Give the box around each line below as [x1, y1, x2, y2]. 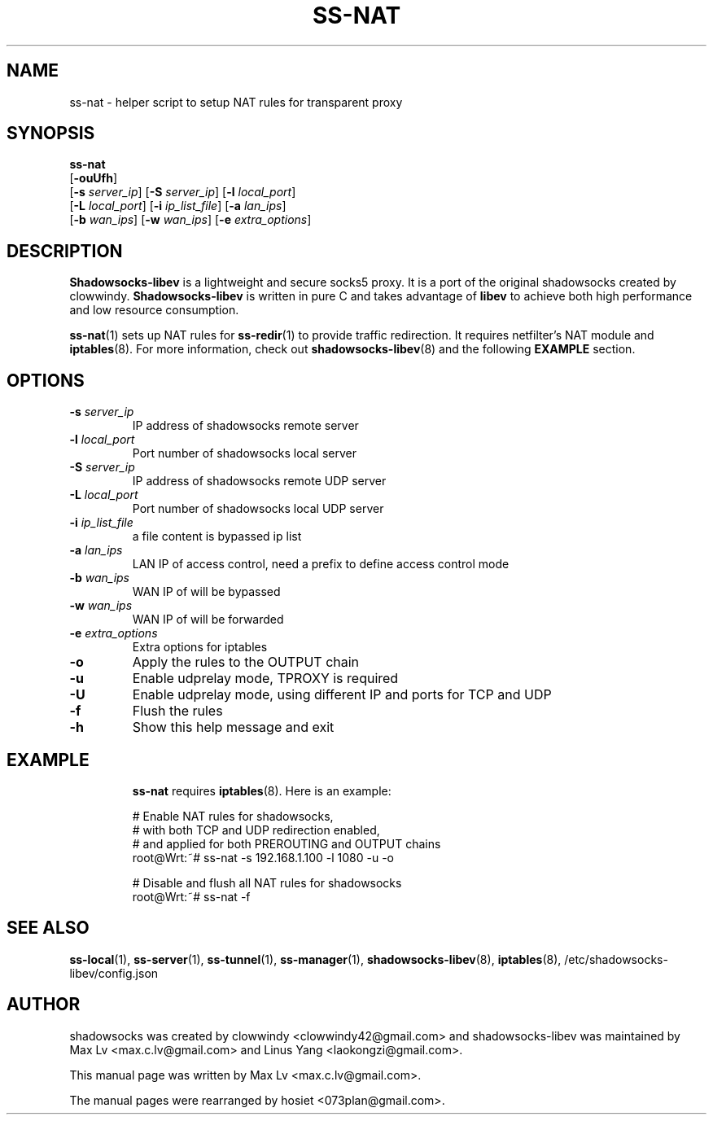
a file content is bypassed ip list [132, 529, 302, 544]
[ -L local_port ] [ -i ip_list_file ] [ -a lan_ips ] [69, 199, 287, 213]
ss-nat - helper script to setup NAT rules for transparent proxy [69, 94, 403, 109]
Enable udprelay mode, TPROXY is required [132, 670, 399, 687]
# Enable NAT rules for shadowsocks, [132, 808, 334, 823]
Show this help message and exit [132, 719, 335, 736]
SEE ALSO [7, 917, 90, 939]
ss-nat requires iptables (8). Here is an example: [132, 783, 391, 798]
